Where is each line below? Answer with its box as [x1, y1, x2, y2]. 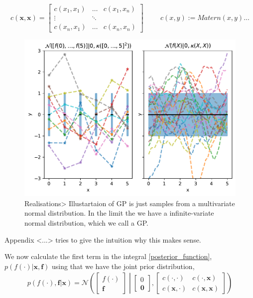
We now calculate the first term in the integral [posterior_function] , [4, 251, 212, 262]
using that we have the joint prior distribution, [51, 261, 195, 271]
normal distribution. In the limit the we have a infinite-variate [24, 208, 214, 218]
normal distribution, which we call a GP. [24, 217, 148, 228]
